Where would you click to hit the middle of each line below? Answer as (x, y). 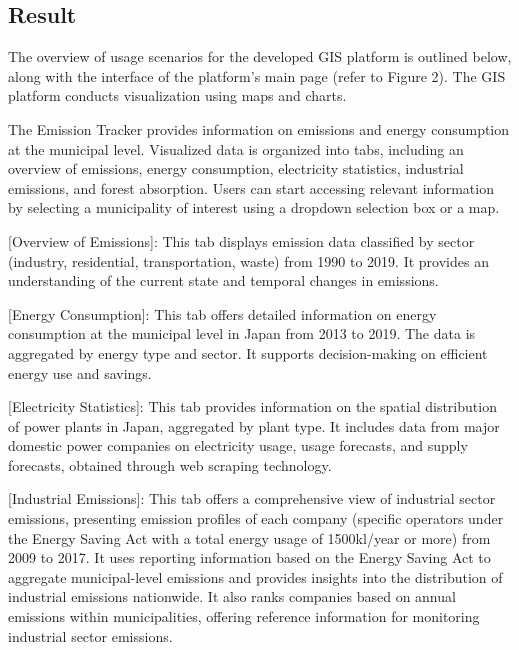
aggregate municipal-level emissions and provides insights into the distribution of (255, 576)
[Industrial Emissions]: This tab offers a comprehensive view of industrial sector (252, 498)
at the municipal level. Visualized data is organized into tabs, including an (236, 148)
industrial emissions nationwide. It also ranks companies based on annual (232, 596)
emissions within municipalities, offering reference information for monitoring (244, 616)
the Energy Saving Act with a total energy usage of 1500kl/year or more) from (249, 537)
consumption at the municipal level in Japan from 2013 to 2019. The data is (242, 333)
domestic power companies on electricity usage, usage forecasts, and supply (238, 445)
